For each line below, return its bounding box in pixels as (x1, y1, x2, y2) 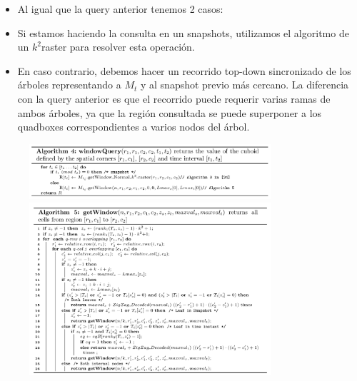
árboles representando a (17, 77, 121, 92)
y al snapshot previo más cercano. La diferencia (140, 77, 349, 92)
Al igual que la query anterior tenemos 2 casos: (17, 1, 223, 16)
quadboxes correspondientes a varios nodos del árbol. (17, 119, 250, 134)
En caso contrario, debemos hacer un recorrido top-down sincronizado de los (17, 63, 351, 78)
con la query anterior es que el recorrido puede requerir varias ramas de (17, 91, 331, 106)
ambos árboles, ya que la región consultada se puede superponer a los (17, 105, 322, 120)
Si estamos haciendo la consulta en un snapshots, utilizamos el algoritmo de (17, 25, 349, 40)
